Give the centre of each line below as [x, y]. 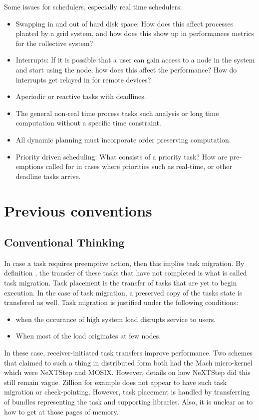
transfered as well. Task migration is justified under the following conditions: [121, 302]
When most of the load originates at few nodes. [88, 336]
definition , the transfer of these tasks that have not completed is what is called [126, 273]
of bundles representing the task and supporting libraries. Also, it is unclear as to [129, 402]
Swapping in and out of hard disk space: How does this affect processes [125, 23]
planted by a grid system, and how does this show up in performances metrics [135, 33]
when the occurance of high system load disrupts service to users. [116, 319]
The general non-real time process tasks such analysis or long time [117, 113]
